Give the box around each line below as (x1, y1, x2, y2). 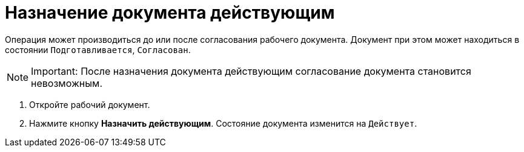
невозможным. (31, 77, 102, 89)
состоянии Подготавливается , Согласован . (5, 44, 191, 55)
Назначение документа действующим (5, 2, 335, 23)
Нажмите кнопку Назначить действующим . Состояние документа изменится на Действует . (29, 118, 417, 128)
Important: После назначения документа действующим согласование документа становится (31, 65, 471, 77)
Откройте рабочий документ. (29, 99, 150, 110)
